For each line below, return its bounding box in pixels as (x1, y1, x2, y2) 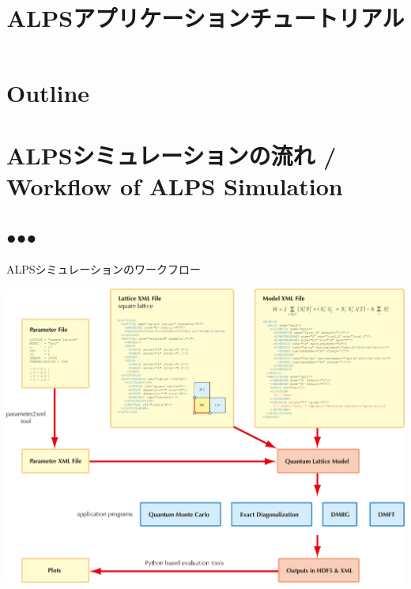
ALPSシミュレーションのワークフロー (6, 261, 202, 278)
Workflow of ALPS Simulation (6, 169, 343, 202)
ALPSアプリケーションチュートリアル (6, 2, 405, 34)
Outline (6, 77, 90, 109)
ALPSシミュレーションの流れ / (6, 138, 337, 171)
